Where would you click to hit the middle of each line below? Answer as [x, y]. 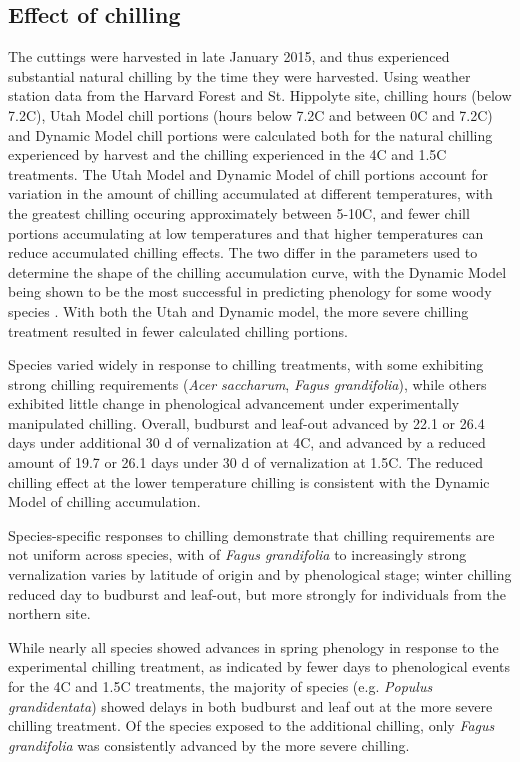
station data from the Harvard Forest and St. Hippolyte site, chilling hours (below [260, 95]
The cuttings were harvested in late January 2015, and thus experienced [229, 56]
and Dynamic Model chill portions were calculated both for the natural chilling [250, 134]
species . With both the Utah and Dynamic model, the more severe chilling [238, 310]
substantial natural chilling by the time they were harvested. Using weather [239, 75]
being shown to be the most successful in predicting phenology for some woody [250, 291]
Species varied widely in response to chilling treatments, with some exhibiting [246, 364]
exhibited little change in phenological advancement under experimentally [234, 403]
